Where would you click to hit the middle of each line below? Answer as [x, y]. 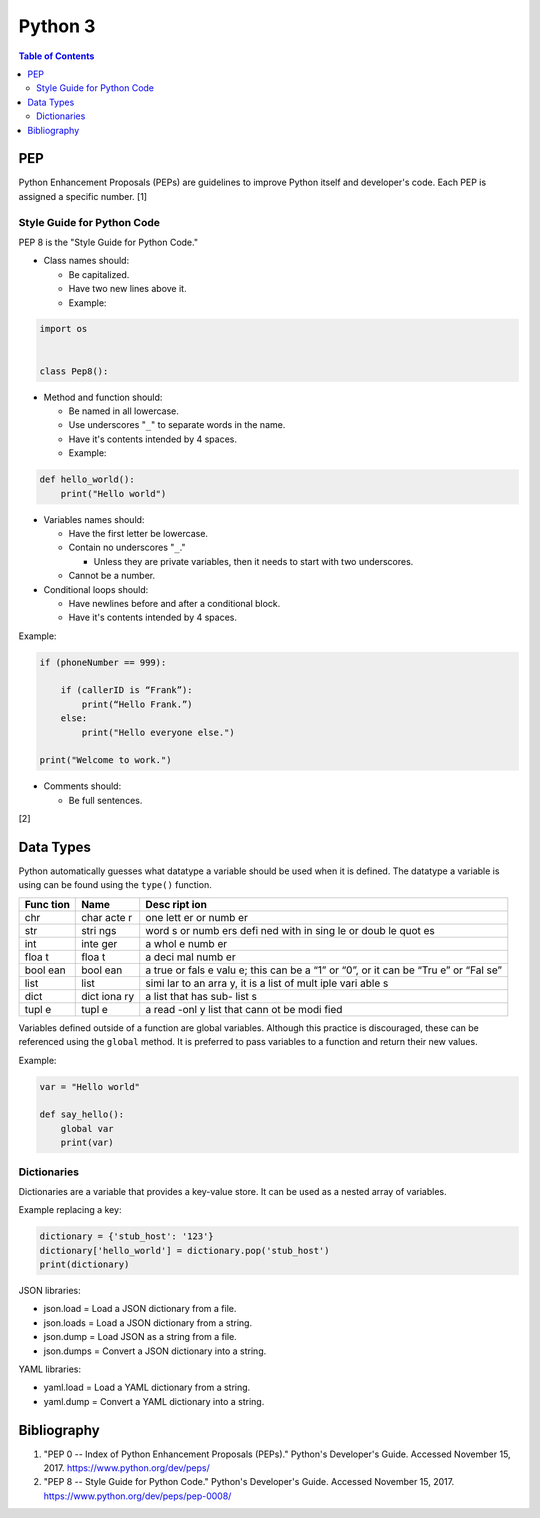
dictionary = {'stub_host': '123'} [126, 1236]
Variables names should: [94, 519]
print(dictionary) [84, 1264]
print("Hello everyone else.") [158, 732]
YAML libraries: [50, 1369]
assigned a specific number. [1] [83, 196]
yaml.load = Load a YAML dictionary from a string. [147, 1387]
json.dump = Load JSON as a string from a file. [140, 1337]
